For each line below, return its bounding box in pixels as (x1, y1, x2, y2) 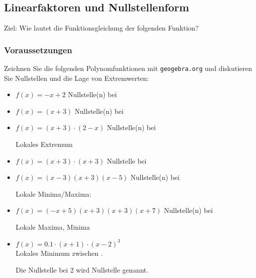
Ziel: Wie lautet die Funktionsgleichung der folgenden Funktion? (4, 23, 199, 33)
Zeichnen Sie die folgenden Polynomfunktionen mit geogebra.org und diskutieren (4, 63, 253, 73)
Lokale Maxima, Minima (15, 222, 90, 232)
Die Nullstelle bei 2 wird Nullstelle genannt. (15, 264, 149, 275)
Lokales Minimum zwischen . (15, 248, 103, 258)
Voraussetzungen (4, 43, 72, 56)
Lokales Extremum (15, 139, 73, 149)
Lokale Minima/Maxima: (15, 188, 91, 199)
